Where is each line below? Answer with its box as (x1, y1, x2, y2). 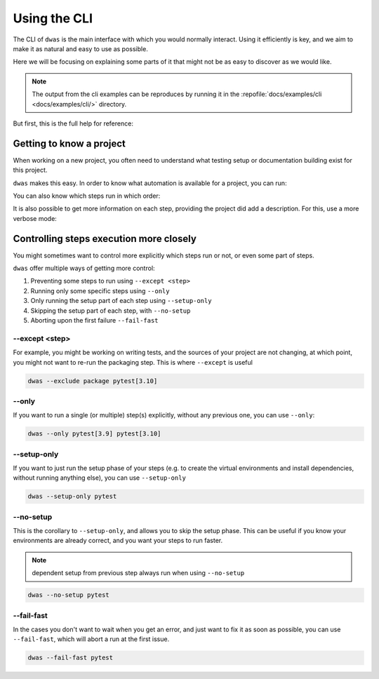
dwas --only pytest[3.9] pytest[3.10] (27, 430, 161, 438)
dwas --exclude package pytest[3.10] (27, 377, 158, 385)
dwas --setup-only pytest (27, 492, 117, 501)
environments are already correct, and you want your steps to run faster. (13, 537, 223, 545)
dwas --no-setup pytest (27, 591, 110, 599)
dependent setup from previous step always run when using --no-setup (32, 569, 245, 577)
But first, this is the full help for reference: (13, 119, 133, 128)
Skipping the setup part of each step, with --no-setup (30, 306, 191, 315)
